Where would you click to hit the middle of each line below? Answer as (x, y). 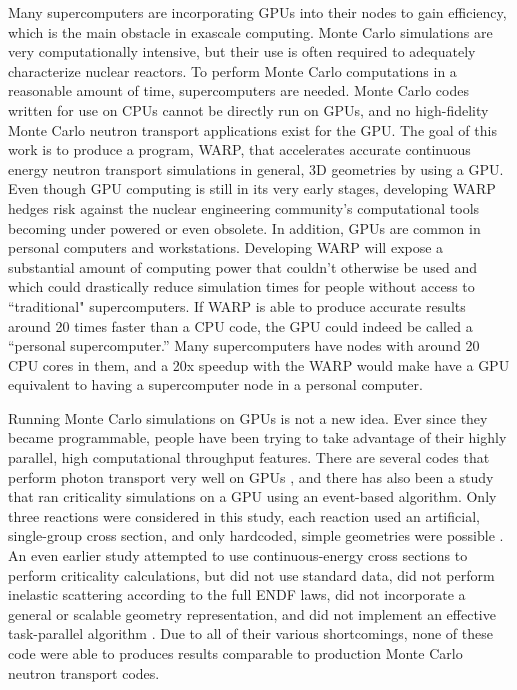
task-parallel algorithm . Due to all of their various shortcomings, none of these (250, 633)
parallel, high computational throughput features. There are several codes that (249, 457)
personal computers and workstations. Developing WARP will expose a (226, 247)
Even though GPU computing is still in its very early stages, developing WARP (252, 188)
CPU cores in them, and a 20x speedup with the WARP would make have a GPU (259, 364)
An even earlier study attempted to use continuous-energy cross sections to (238, 555)
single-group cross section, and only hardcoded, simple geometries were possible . (256, 535)
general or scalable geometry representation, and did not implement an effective (252, 613)
